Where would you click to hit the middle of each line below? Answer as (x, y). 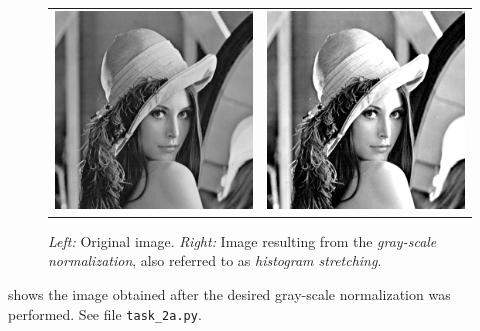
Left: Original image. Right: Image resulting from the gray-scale (242, 240)
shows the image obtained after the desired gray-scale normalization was (229, 294)
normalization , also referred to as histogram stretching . (215, 260)
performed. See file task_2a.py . (105, 313)
